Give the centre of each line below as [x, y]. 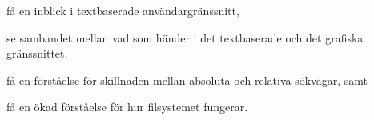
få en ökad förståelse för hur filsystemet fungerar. [127, 107]
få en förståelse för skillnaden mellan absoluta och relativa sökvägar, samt [187, 80]
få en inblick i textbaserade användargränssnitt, [123, 10]
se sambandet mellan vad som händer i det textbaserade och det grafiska [185, 37]
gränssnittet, [37, 53]
